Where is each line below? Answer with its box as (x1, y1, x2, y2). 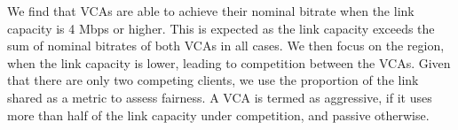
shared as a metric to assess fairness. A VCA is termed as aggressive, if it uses (7, 88, 432, 106)
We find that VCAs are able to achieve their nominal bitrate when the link (7, 2, 415, 19)
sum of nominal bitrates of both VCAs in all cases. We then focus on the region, (7, 36, 445, 55)
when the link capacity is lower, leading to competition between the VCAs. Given (7, 53, 451, 72)
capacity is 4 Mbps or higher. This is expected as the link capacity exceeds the (7, 19, 435, 37)
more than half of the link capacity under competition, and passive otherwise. (7, 105, 430, 124)
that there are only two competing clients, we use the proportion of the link (7, 71, 419, 89)
